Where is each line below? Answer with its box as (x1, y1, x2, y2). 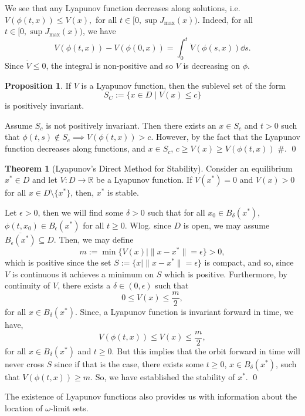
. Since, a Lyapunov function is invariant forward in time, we (74, 305, 294, 317)
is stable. (107, 186, 139, 199)
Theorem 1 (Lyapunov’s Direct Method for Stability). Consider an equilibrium (5, 162, 293, 174)
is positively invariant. (5, 99, 84, 112)
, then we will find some (38, 206, 124, 218)
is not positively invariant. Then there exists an (46, 119, 216, 131)
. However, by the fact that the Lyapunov (151, 130, 300, 143)
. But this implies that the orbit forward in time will (111, 344, 300, 357)
